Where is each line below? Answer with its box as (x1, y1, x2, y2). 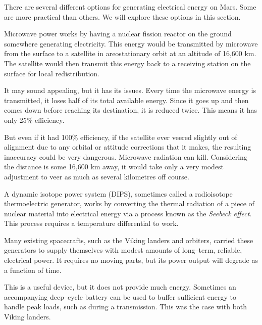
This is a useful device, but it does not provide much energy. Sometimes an (4, 282, 236, 292)
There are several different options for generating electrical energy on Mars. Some (4, 2, 256, 12)
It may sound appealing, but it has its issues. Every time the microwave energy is (4, 85, 256, 96)
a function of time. (4, 264, 62, 275)
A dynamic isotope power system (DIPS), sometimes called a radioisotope (4, 188, 233, 199)
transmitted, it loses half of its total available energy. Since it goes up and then (4, 95, 249, 105)
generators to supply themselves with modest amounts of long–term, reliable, (4, 245, 242, 255)
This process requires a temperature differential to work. (4, 218, 179, 228)
